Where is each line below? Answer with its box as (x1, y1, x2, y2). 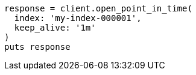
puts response (4, 42, 71, 52)
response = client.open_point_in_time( (4, 4, 192, 13)
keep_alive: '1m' (14, 23, 96, 32)
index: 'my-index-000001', (14, 13, 142, 23)
